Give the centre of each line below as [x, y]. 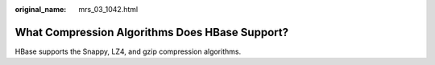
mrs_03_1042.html [108, 9]
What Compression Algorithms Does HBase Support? [152, 32]
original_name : [41, 9]
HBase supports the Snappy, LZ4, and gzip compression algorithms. [128, 51]
